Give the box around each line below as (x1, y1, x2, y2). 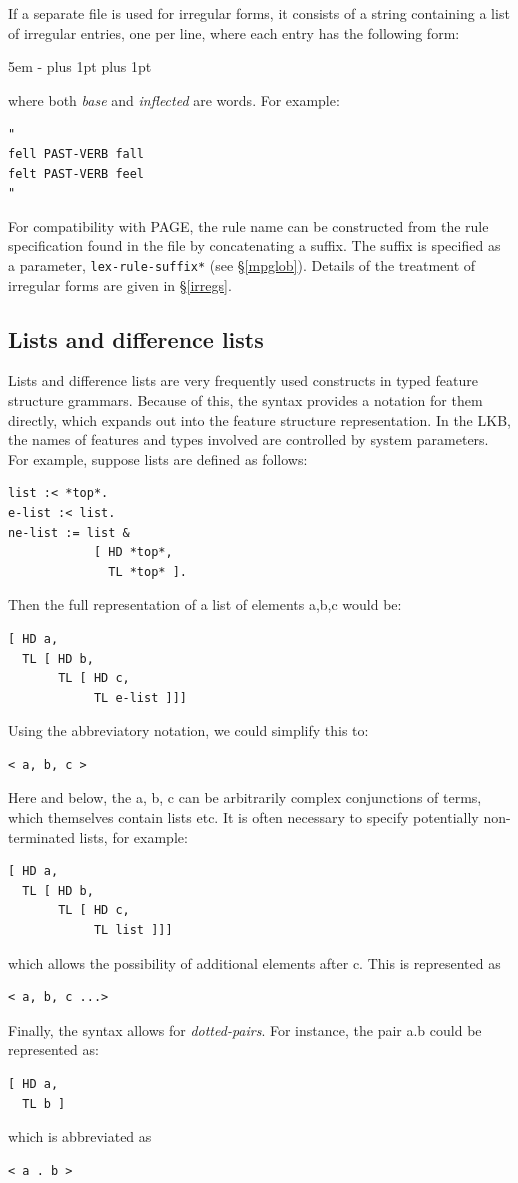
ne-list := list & (8, 525, 130, 540)
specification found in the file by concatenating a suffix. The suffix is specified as (8, 235, 501, 256)
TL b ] (22, 1096, 66, 1111)
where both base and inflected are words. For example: (8, 89, 340, 110)
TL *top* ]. (108, 564, 187, 579)
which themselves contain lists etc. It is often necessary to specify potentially (8, 807, 479, 828)
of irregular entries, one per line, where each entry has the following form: (8, 22, 460, 43)
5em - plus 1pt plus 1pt (8, 56, 152, 77)
